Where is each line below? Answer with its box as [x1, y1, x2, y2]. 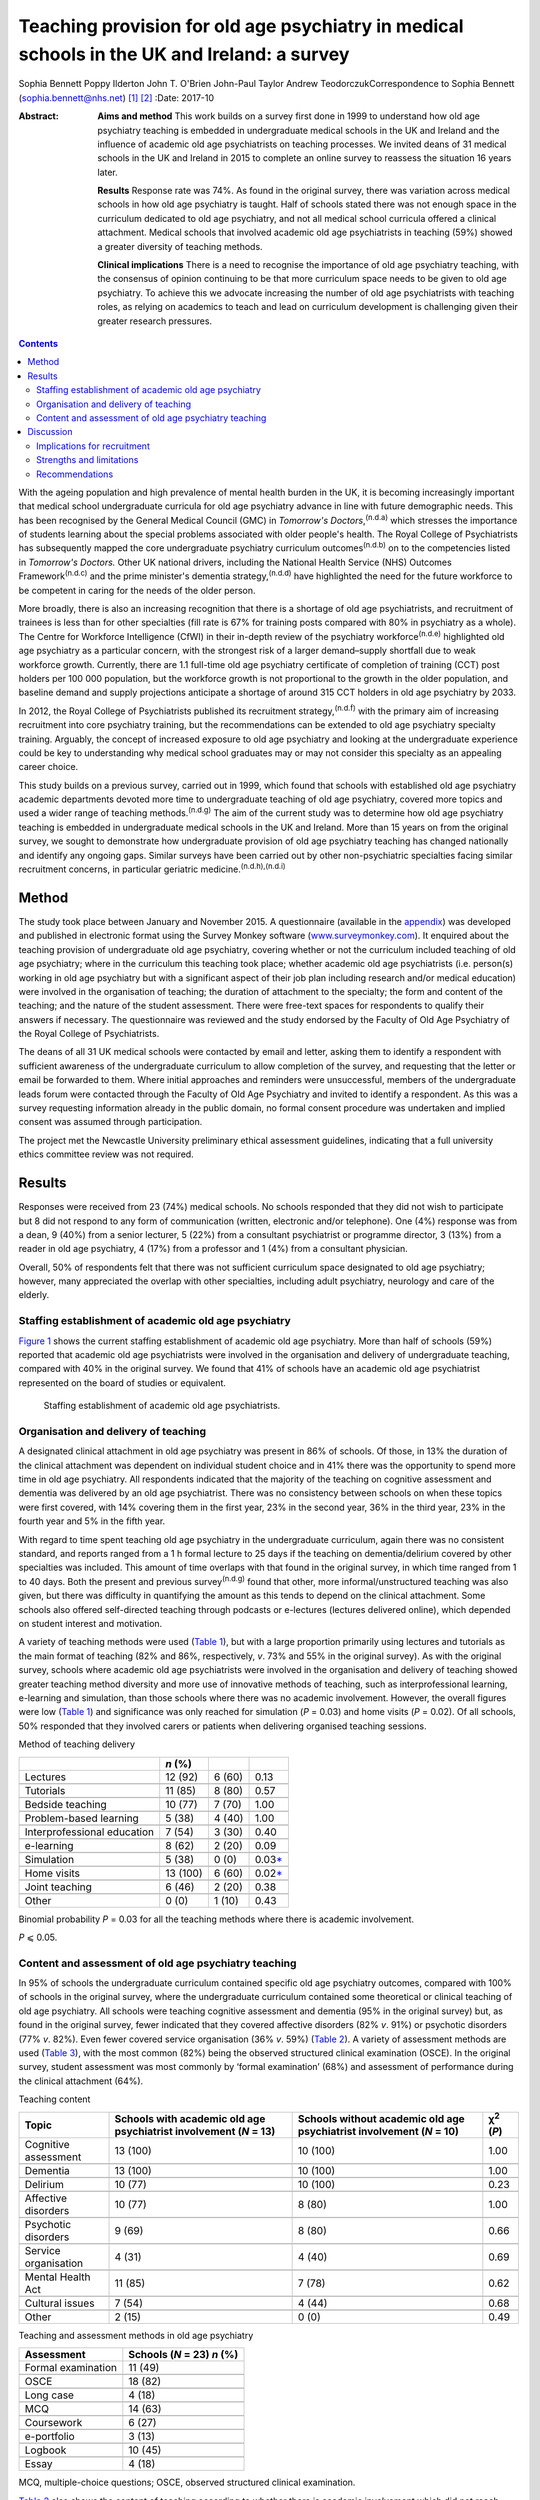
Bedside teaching [24, 1797, 107, 1811]
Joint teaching [24, 1880, 92, 1894]
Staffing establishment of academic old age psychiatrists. [43, 1400, 281, 1412]
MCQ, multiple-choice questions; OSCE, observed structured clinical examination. [18, 2476, 356, 2489]
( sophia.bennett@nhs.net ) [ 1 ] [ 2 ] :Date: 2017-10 [18, 91, 215, 104]
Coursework [24, 2416, 83, 2430]
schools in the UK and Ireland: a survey [18, 43, 350, 65]
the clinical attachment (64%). [18, 2075, 144, 2087]
